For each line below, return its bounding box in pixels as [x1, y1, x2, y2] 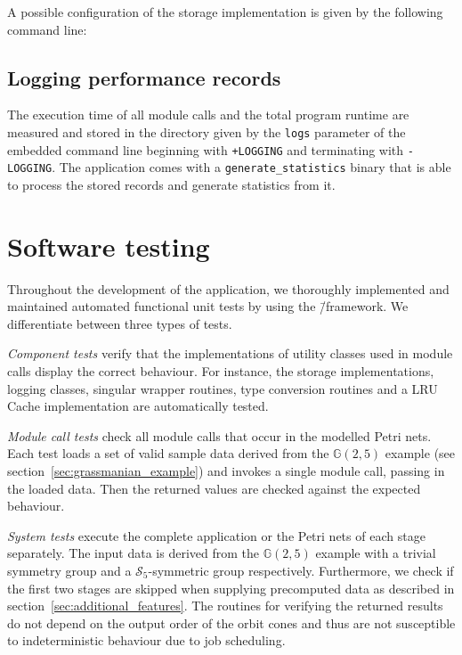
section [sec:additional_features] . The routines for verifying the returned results [7, 596, 443, 615]
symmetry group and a [7, 561, 132, 579]
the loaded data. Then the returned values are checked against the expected [7, 479, 421, 497]
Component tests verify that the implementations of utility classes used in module [7, 344, 453, 363]
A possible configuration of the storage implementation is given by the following [7, 3, 443, 20]
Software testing [7, 227, 210, 264]
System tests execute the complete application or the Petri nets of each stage [7, 526, 426, 544]
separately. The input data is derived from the [7, 544, 260, 562]
